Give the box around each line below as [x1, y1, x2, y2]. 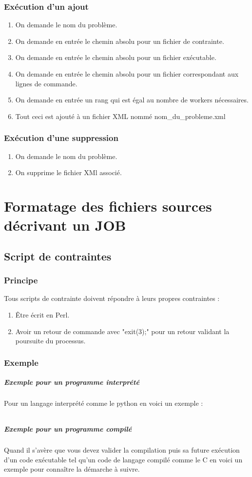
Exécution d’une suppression [4, 132, 118, 144]
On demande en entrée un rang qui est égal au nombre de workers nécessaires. [15, 95, 249, 105]
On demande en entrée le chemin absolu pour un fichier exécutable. [15, 52, 216, 62]
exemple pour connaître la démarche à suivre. [4, 464, 140, 474]
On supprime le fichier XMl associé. [15, 167, 122, 178]
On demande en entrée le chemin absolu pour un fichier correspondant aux [15, 69, 239, 79]
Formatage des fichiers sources [4, 196, 212, 216]
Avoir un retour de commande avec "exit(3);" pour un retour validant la [15, 326, 230, 336]
